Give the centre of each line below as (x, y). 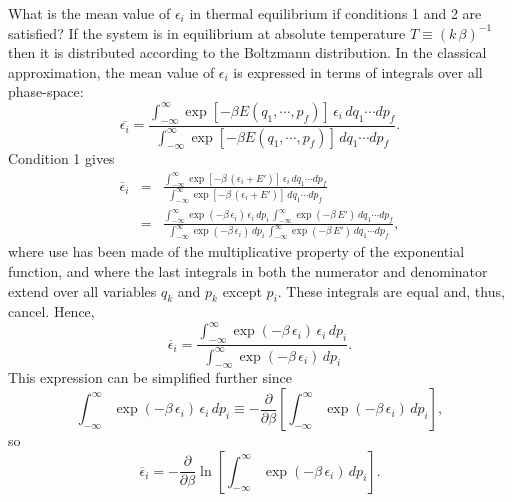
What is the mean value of (89, 13)
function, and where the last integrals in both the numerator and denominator (248, 271)
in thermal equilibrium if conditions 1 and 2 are (335, 13)
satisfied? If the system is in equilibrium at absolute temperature (207, 32)
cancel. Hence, (51, 311)
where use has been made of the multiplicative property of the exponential (236, 251)
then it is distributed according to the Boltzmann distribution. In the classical (247, 52)
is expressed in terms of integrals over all (358, 71)
